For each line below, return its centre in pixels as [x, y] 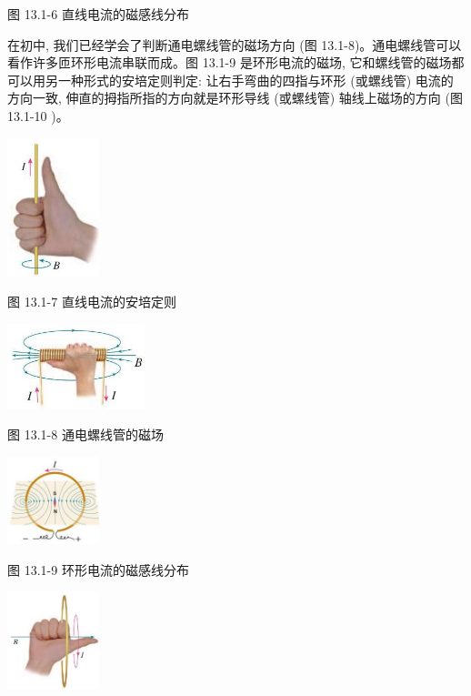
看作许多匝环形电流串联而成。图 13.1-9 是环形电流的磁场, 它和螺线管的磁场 [230, 62]
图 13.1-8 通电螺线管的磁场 [85, 434]
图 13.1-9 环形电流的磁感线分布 [98, 569]
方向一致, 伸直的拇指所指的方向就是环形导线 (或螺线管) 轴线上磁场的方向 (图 [235, 98]
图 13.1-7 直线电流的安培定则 [92, 302]
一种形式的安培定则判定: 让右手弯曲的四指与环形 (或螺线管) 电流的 [256, 80]
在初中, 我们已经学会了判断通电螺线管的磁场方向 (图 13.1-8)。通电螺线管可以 [235, 44]
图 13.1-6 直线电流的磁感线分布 [98, 14]
